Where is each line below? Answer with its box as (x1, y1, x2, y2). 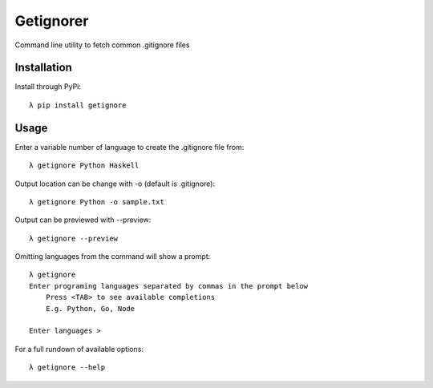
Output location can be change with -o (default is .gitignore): (14, 179, 216, 188)
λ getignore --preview (29, 233, 119, 243)
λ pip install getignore (29, 100, 127, 110)
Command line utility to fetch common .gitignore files (14, 40, 190, 50)
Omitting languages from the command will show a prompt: (14, 252, 211, 261)
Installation (14, 61, 72, 75)
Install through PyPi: (14, 82, 82, 91)
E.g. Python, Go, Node (45, 304, 136, 313)
